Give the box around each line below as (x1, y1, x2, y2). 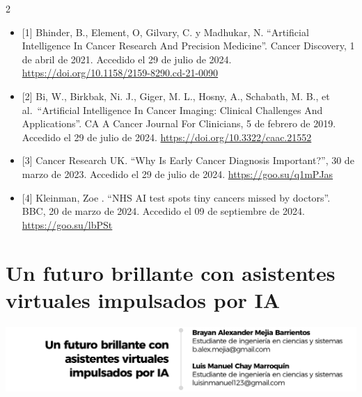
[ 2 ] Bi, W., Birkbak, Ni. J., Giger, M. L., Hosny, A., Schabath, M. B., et (22, 88, 330, 103)
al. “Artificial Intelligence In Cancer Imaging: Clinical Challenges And (22, 102, 323, 117)
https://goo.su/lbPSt (22, 217, 113, 232)
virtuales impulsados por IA (6, 285, 281, 314)
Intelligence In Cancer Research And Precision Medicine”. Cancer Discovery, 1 (22, 38, 355, 53)
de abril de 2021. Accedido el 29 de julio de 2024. (22, 51, 232, 66)
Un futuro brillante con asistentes (6, 258, 336, 286)
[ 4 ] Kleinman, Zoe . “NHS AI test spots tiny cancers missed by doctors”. (22, 190, 331, 204)
